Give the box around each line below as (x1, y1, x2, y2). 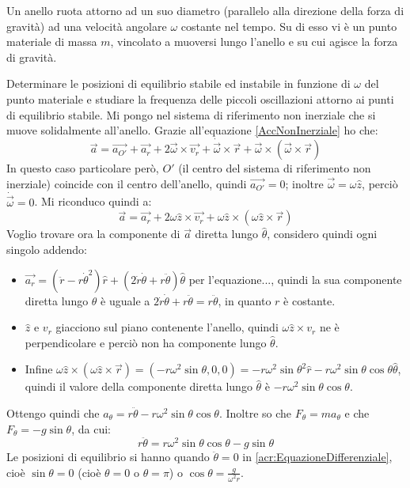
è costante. (283, 292, 336, 308)
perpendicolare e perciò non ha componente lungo (25, 334, 267, 350)
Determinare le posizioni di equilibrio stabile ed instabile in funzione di (6, 75, 351, 92)
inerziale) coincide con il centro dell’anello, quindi (6, 175, 247, 191)
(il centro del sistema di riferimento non (178, 160, 371, 176)
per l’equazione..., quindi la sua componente (188, 270, 402, 287)
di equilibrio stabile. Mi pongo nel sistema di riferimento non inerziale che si (6, 106, 376, 123)
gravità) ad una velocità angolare (6, 17, 167, 34)
